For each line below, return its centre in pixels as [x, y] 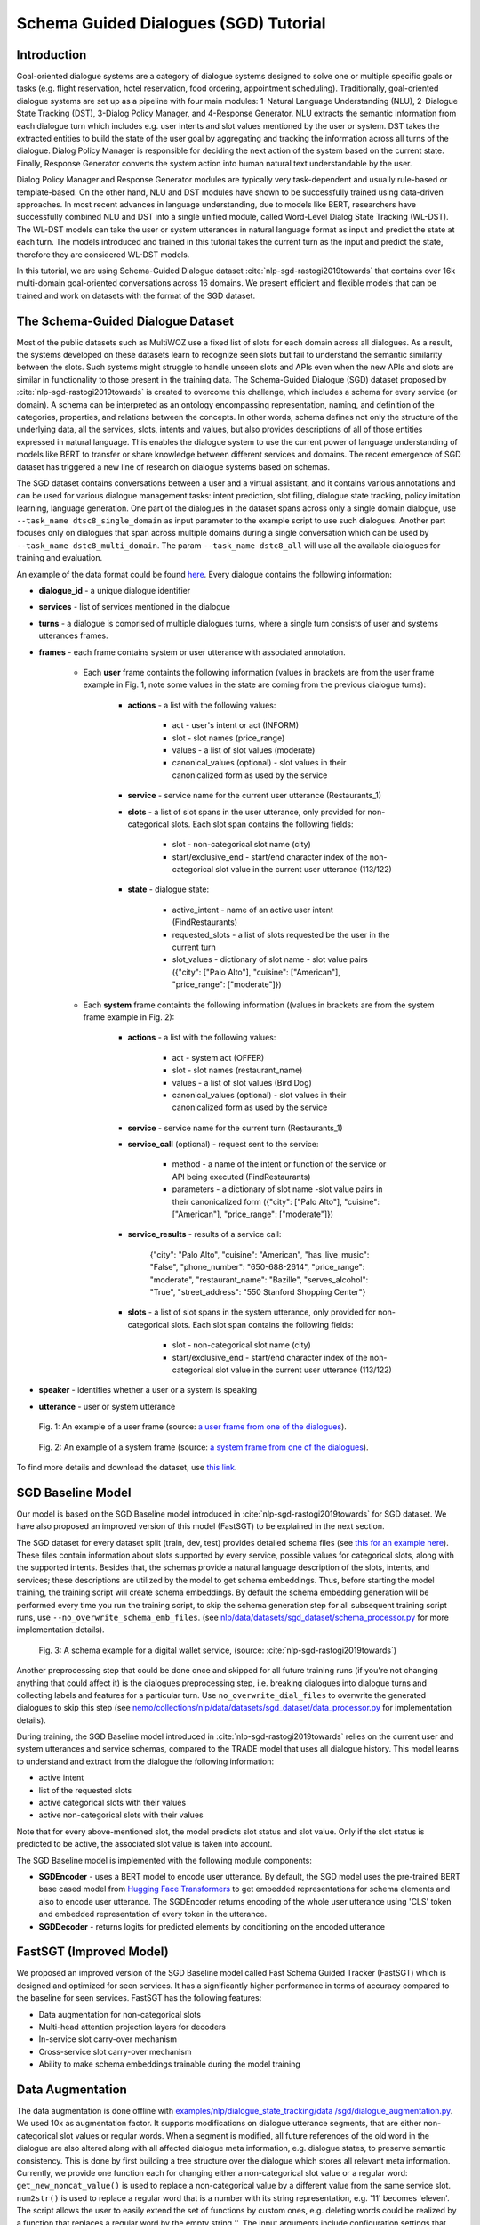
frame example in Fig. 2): [129, 1017]
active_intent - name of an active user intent [252, 910]
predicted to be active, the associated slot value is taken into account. [144, 1844]
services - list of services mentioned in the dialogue [135, 607]
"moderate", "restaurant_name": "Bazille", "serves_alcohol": [259, 1279]
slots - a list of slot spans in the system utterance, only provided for [252, 1312]
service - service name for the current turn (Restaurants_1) [235, 1128]
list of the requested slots [85, 1790]
